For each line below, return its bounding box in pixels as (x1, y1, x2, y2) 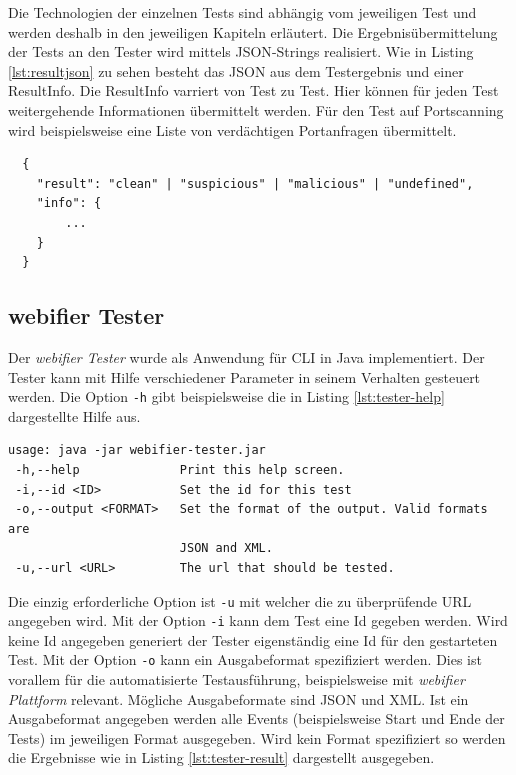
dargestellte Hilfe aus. (8, 405, 141, 426)
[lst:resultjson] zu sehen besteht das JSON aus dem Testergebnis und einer (8, 60, 464, 81)
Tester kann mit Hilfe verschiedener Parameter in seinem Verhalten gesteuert (8, 366, 481, 387)
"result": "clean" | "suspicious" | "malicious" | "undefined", (36, 176, 474, 191)
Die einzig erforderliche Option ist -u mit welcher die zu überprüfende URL (8, 590, 472, 611)
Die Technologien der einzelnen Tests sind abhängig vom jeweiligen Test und (8, 2, 477, 22)
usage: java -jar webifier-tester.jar (8, 443, 266, 458)
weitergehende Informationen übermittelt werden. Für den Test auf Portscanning (8, 99, 504, 120)
